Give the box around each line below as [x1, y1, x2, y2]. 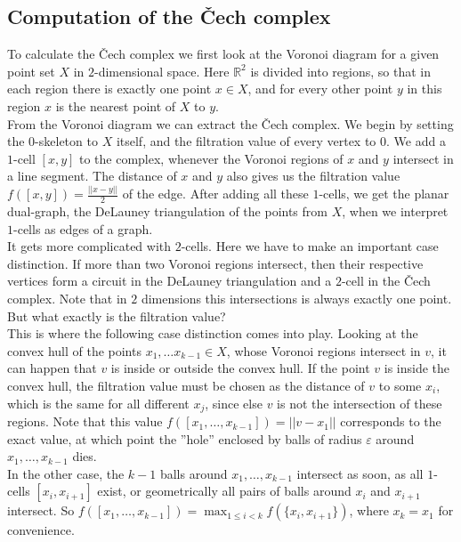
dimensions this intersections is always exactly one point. [141, 289, 452, 308]
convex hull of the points [7, 341, 142, 360]
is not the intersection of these [277, 393, 442, 412]
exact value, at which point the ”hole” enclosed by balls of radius [7, 429, 362, 448]
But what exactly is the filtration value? [7, 306, 226, 325]
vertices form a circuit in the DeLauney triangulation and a [7, 271, 332, 290]
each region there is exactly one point [7, 79, 212, 98]
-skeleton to [35, 132, 98, 150]
